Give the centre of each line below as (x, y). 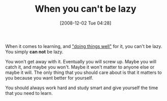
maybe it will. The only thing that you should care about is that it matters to (83, 72)
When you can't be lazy (86, 9)
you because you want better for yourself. (49, 78)
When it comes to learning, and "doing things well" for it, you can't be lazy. (84, 46)
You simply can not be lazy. (34, 52)
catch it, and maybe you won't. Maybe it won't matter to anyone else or (80, 67)
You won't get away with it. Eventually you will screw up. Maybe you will (81, 61)
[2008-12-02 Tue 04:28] (86, 23)
